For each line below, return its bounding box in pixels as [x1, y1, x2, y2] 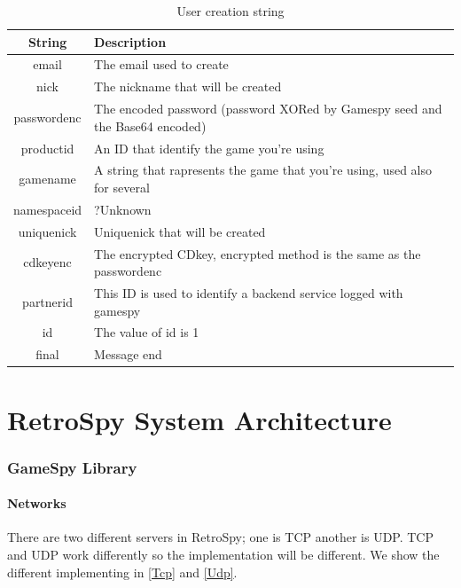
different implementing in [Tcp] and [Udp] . [7, 562, 238, 581]
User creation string [176, 2, 285, 20]
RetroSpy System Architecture [7, 401, 392, 437]
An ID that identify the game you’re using [94, 138, 324, 157]
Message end [94, 345, 162, 364]
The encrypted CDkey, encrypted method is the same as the [94, 244, 421, 263]
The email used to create [94, 55, 229, 74]
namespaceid [13, 200, 82, 218]
